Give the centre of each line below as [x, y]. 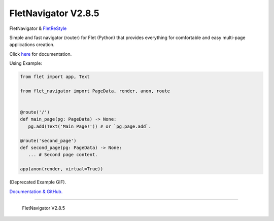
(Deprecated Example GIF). [38, 182]
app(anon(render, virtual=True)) [62, 169]
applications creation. [32, 45]
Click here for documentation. [41, 54]
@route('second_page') [48, 140]
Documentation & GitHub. [36, 191]
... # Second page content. [63, 155]
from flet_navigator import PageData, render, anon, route [95, 91]
